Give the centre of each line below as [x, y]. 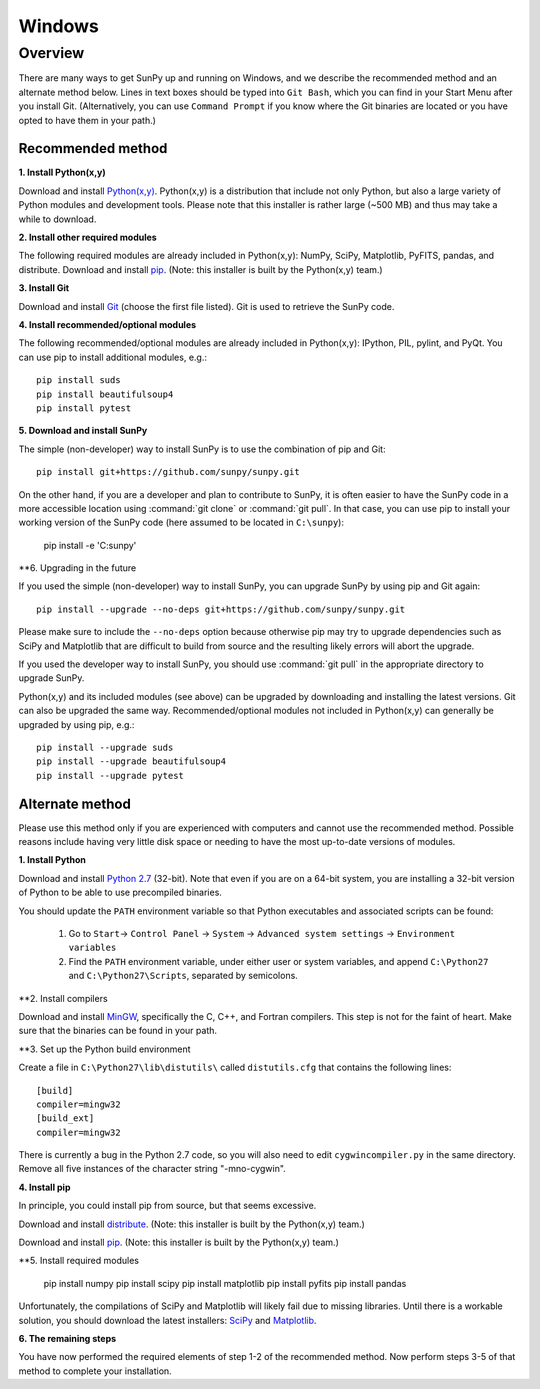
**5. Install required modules [79, 1261]
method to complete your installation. [95, 1371]
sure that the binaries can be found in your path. [118, 1031]
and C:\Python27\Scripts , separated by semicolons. [183, 976]
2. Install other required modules [87, 237]
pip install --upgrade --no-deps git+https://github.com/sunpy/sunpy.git [221, 609]
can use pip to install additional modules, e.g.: [112, 357]
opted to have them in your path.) [87, 120]
